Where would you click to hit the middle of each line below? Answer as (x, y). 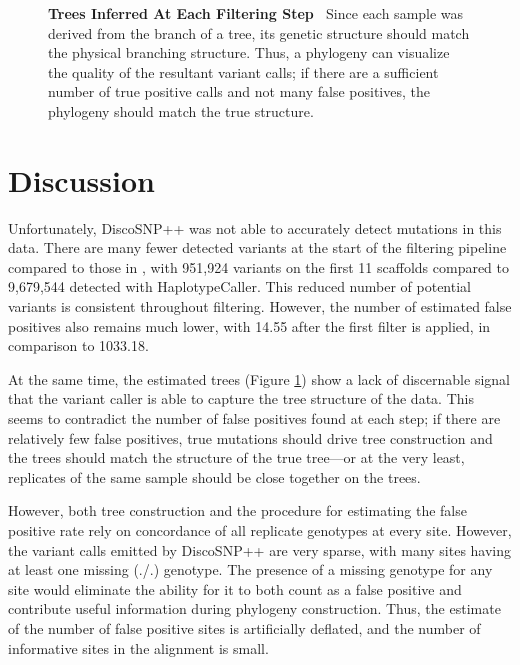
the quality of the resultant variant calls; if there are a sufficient (243, 71)
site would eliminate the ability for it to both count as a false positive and (235, 588)
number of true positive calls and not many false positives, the (239, 91)
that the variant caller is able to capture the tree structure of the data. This (241, 398)
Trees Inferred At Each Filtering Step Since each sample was (256, 13)
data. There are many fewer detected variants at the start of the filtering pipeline (257, 247)
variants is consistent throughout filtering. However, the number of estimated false (260, 306)
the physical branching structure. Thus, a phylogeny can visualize (249, 52)
